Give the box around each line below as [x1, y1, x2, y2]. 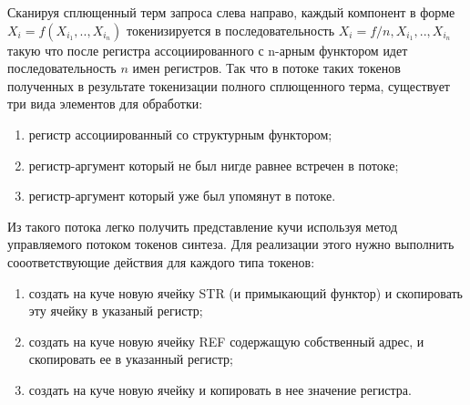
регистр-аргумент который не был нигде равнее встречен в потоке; [28, 155, 399, 174]
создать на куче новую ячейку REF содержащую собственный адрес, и [28, 331, 424, 350]
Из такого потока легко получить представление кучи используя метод [7, 216, 398, 235]
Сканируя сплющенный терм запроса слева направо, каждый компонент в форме [7, 3, 455, 21]
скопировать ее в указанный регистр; [28, 349, 233, 369]
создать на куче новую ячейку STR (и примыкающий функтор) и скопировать [28, 283, 464, 302]
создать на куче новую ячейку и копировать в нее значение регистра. [28, 379, 412, 399]
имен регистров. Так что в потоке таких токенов [132, 58, 401, 78]
